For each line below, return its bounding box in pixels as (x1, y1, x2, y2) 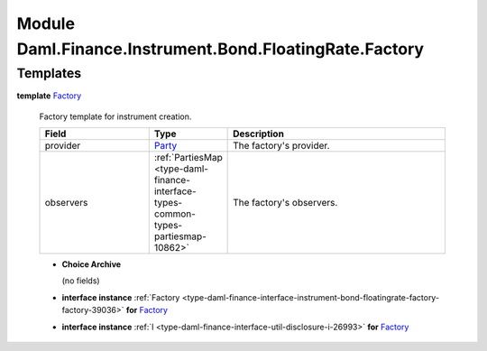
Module (16, 14, 76, 33)
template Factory (16, 90, 82, 101)
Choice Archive (61, 258, 122, 270)
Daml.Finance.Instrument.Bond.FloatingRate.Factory (16, 39, 424, 59)
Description (233, 127, 284, 140)
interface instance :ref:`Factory (61, 291, 180, 302)
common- (153, 208, 196, 220)
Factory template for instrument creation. (39, 111, 192, 122)
